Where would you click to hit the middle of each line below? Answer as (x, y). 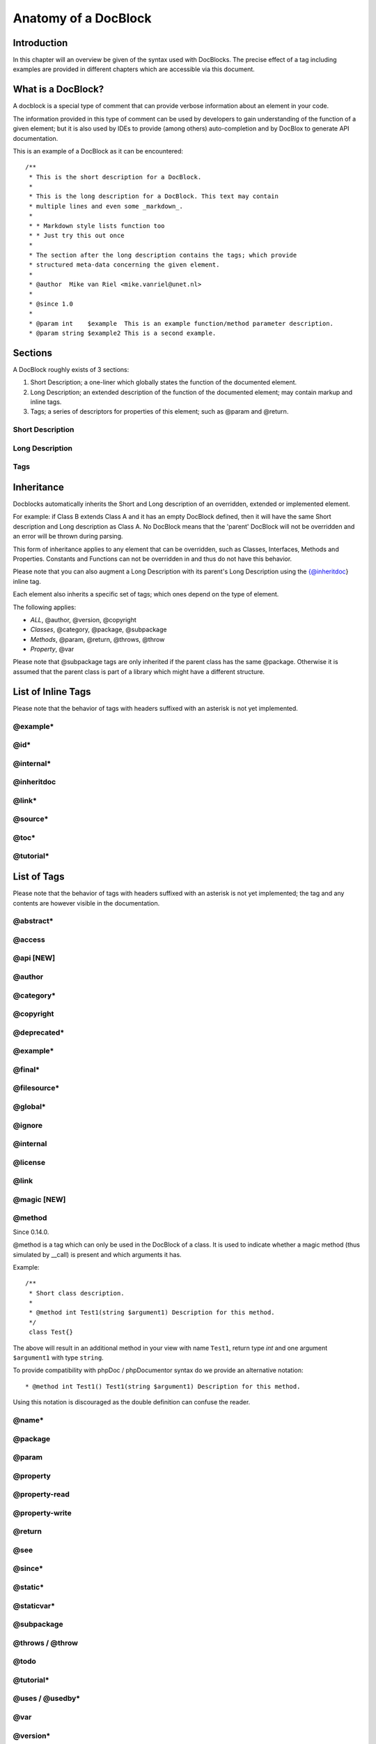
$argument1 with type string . (58, 1358)
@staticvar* (34, 1606)
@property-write (42, 1512)
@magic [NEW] (39, 1199)
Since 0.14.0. (31, 1232)
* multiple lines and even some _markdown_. (106, 206)
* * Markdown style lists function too (97, 226)
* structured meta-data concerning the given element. (124, 265)
